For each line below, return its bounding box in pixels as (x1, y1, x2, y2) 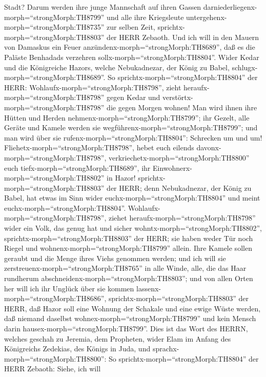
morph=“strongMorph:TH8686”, (4, 293, 107, 304)
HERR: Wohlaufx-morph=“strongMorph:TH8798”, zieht (4, 82, 181, 92)
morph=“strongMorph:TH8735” (4, 22, 105, 32)
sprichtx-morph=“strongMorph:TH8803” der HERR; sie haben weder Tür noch (4, 232, 253, 243)
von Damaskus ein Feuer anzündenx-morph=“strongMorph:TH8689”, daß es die (4, 42, 255, 52)
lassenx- (136, 283, 161, 293)
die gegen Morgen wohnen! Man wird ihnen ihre (107, 102, 257, 112)
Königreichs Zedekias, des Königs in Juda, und (4, 343, 151, 354)
